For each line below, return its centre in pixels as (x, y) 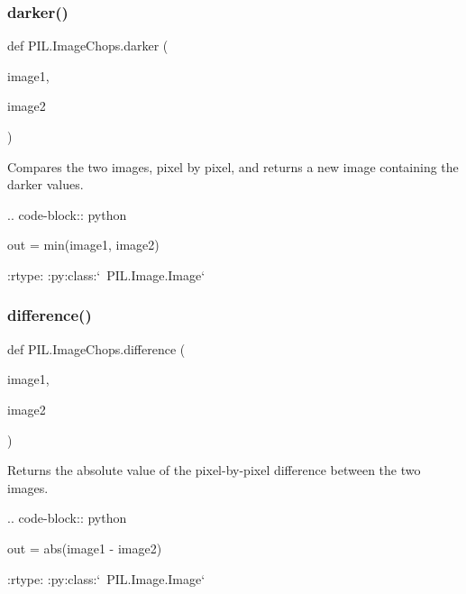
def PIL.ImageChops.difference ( (96, 348)
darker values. (46, 184)
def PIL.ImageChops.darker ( (88, 46)
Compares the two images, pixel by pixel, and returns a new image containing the (233, 166)
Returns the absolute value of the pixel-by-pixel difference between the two (214, 470)
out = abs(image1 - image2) (85, 548)
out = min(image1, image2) (83, 245)
